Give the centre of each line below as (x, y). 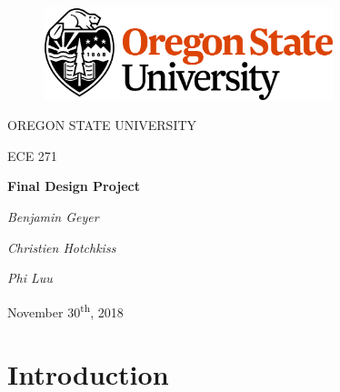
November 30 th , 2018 (65, 310)
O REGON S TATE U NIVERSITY (102, 125)
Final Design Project (74, 186)
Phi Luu (30, 278)
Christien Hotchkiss (62, 247)
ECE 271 (32, 155)
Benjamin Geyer (53, 216)
